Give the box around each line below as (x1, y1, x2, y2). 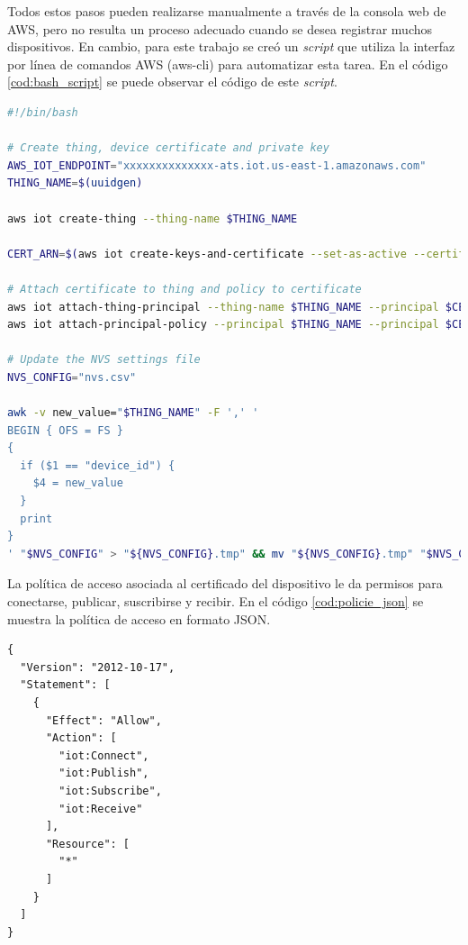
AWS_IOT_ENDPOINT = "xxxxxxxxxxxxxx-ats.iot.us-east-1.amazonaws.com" (7, 159, 427, 172)
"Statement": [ (20, 678, 111, 692)
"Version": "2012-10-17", (20, 660, 175, 674)
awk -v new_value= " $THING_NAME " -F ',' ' (7, 406, 259, 420)
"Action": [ (45, 731, 117, 745)
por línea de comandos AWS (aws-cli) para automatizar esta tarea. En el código (7, 54, 448, 73)
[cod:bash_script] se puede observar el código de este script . (7, 72, 337, 91)
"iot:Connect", (58, 749, 149, 762)
